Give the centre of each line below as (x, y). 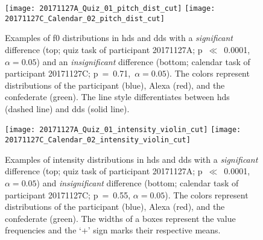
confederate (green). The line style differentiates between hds (117, 97)
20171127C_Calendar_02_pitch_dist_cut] (85, 18)
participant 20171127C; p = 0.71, (68, 73)
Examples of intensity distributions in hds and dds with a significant (131, 159)
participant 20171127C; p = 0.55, (68, 194)
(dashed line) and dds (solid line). (67, 108)
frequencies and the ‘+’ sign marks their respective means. (113, 230)
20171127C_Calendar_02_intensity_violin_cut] (98, 140)
